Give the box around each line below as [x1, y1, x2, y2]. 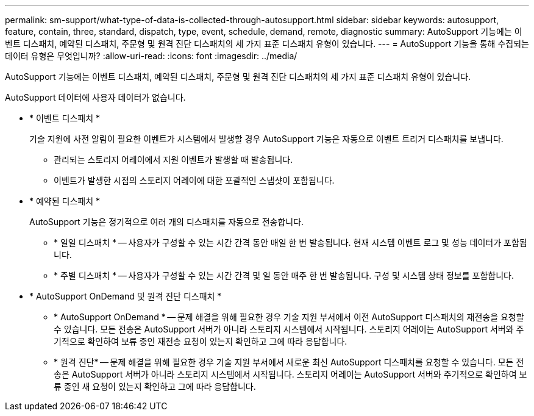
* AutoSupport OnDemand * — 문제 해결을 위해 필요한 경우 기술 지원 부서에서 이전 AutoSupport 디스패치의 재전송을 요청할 [54, 312, 524, 322]
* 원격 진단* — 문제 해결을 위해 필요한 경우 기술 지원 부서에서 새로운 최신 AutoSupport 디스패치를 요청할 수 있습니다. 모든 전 [54, 357, 524, 367]
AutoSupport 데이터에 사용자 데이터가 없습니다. [5, 92, 186, 102]
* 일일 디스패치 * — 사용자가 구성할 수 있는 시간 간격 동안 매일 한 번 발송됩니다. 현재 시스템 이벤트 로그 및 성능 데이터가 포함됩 [54, 237, 527, 248]
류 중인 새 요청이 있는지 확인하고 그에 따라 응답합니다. [54, 381, 256, 392]
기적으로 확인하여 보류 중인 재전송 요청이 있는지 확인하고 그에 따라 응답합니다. [54, 336, 347, 346]
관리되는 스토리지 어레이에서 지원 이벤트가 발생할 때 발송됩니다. [54, 154, 293, 165]
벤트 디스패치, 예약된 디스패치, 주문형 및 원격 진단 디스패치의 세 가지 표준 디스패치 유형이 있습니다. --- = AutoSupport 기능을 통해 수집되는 [5, 38, 529, 49]
